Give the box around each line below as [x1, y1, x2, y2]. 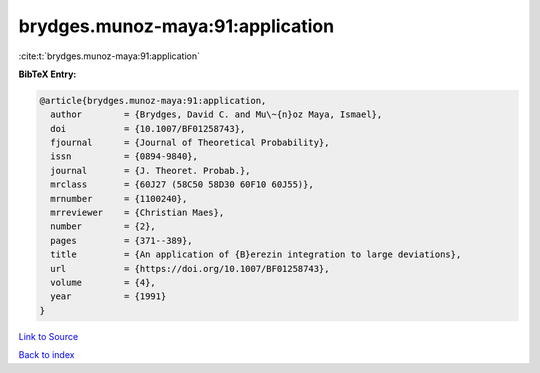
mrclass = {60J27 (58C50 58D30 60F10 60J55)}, [50, 179, 314, 190]
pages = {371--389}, [50, 235, 194, 246]
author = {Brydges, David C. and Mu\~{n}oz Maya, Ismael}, [50, 109, 383, 120]
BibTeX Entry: [18, 68, 77, 80]
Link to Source [18, 330, 79, 342]
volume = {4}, [50, 277, 157, 288]
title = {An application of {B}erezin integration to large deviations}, [50, 249, 462, 260]
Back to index [18, 349, 75, 361]
